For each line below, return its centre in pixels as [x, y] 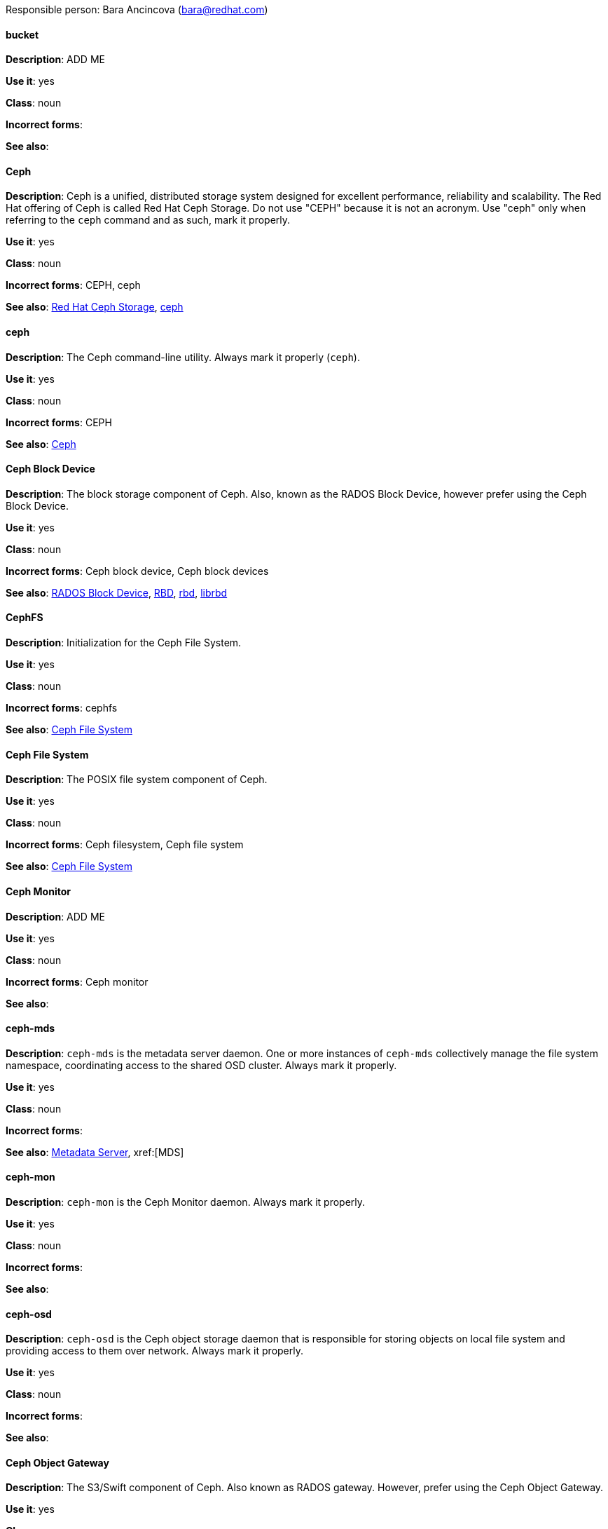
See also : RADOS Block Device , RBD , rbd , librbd [117, 592]
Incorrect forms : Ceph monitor [77, 981]
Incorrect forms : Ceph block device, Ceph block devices [137, 571]
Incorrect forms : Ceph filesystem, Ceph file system [125, 845]
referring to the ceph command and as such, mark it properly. [148, 220]
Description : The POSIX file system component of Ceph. [137, 780]
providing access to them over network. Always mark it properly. [155, 1351]
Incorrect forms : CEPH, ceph [73, 285]
